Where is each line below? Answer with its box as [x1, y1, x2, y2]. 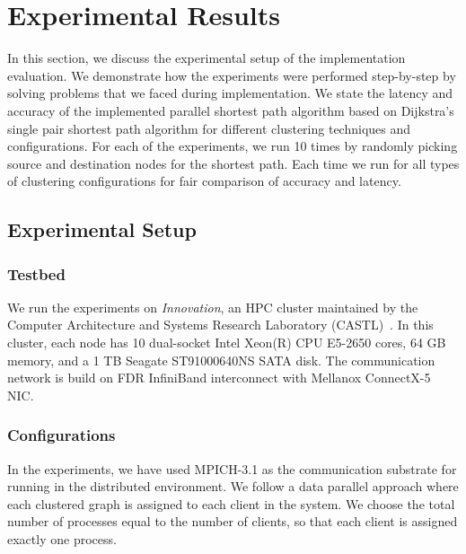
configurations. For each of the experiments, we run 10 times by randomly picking [7, 136, 458, 155]
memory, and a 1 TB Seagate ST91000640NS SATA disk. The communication [7, 350, 435, 369]
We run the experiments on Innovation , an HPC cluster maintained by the [7, 297, 418, 316]
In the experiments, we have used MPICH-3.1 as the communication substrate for [7, 459, 457, 478]
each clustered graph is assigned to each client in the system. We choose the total [7, 494, 455, 513]
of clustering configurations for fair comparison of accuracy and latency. [7, 171, 401, 190]
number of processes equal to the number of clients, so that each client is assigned [7, 512, 458, 531]
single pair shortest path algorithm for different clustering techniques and [7, 119, 411, 137]
